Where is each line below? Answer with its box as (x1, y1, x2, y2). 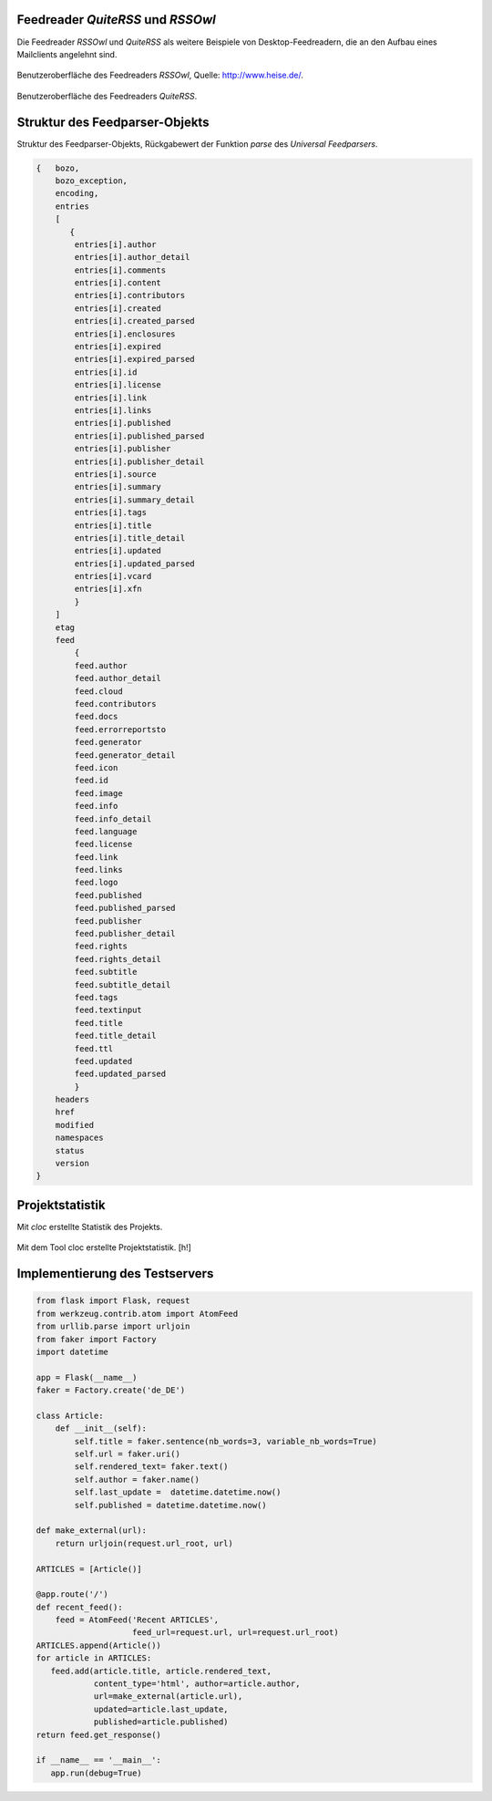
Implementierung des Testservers (16, 1266, 214, 1281)
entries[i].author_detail (74, 252, 190, 263)
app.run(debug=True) (50, 1767, 143, 1778)
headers (55, 1094, 90, 1105)
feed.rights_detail (74, 954, 161, 964)
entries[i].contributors (74, 290, 186, 301)
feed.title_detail (74, 1030, 157, 1041)
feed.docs (74, 711, 118, 722)
